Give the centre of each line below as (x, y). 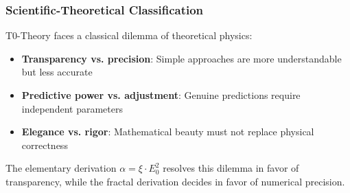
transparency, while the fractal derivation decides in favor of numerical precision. (175, 181)
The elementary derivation (61, 168)
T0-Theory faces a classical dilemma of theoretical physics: (129, 35)
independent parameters (72, 108)
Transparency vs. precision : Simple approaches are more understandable (182, 58)
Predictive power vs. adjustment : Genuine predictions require (161, 95)
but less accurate (57, 72)
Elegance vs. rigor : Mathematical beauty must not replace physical (168, 132)
